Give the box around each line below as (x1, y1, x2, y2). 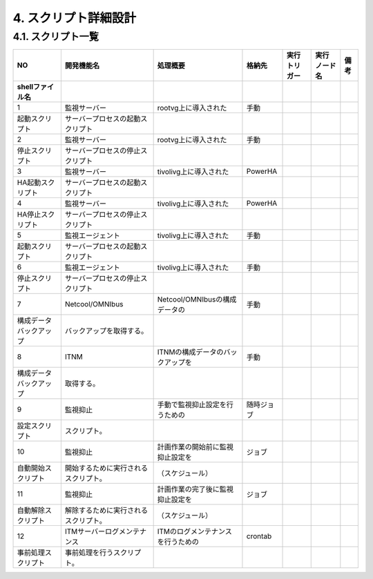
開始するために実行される (64, 463, 149, 473)
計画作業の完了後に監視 (157, 484, 234, 494)
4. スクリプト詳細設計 (12, 10, 137, 26)
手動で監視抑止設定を (157, 400, 227, 410)
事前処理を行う (64, 548, 114, 558)
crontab (246, 531, 272, 541)
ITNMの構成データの (157, 347, 224, 357)
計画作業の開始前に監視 (157, 442, 234, 452)
